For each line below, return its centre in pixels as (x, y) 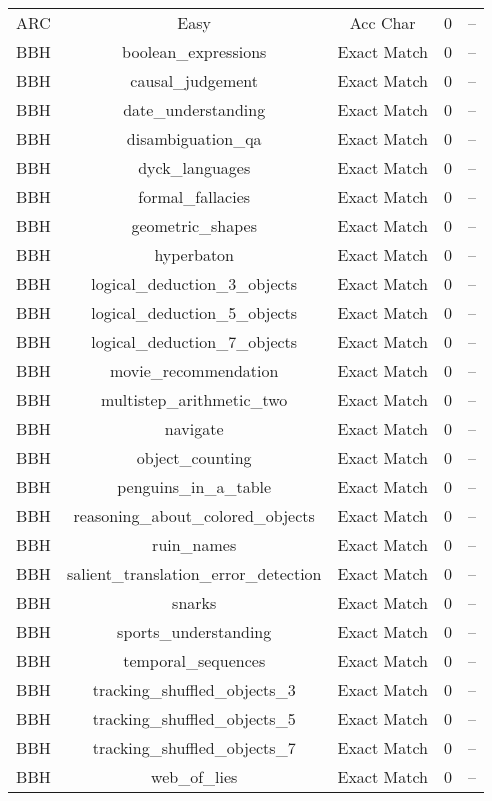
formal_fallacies (194, 196)
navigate (194, 428)
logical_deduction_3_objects (194, 283)
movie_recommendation (194, 370)
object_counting (194, 457)
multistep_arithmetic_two (194, 399)
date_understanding (194, 109)
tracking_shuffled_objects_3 (194, 689)
